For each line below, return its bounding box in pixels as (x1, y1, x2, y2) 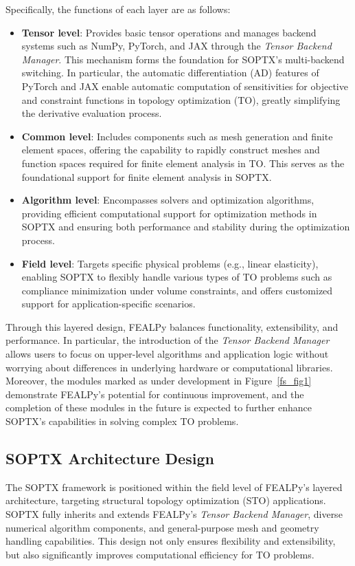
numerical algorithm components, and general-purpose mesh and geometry (5, 520, 319, 534)
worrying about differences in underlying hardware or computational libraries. (5, 360, 333, 374)
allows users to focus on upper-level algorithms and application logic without (5, 347, 329, 361)
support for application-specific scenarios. (21, 296, 196, 311)
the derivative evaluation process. (21, 106, 162, 120)
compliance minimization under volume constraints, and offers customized (21, 283, 333, 297)
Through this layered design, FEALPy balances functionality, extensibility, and (5, 319, 339, 334)
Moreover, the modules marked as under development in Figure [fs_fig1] (5, 373, 312, 388)
